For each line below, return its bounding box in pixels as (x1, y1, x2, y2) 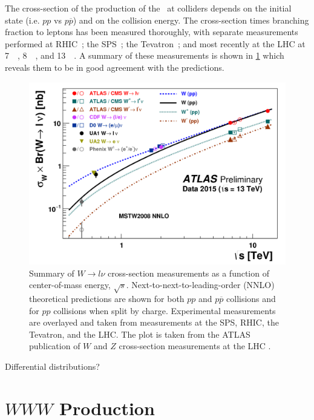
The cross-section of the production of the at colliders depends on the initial (5, 2, 292, 14)
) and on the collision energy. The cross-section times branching (73, 13, 309, 26)
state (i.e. (5, 13, 40, 26)
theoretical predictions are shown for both (29, 292, 185, 304)
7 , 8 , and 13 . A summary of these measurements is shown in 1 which (5, 49, 284, 62)
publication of (29, 340, 80, 352)
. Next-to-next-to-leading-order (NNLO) (126, 278, 275, 291)
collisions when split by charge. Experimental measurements (53, 304, 276, 317)
